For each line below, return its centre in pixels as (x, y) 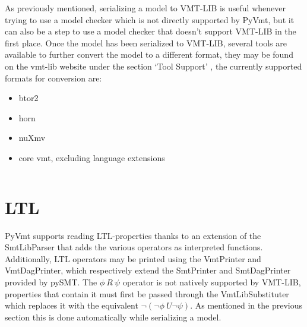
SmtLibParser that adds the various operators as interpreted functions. (134, 247)
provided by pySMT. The (51, 282)
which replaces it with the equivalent (72, 305)
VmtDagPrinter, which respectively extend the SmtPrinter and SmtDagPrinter (148, 270)
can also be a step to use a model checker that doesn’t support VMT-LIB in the (151, 31)
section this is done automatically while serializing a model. (113, 317)
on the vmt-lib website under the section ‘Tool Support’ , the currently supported (153, 66)
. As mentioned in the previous (246, 305)
